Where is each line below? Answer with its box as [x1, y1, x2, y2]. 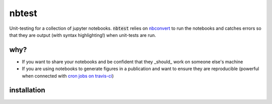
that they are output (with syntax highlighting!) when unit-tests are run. [9, 32, 156, 38]
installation [9, 86, 45, 94]
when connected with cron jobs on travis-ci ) [22, 73, 114, 79]
